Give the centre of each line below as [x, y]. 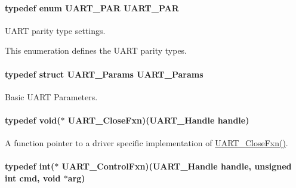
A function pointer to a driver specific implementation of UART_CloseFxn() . [147, 143]
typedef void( [33, 120]
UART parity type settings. [55, 30]
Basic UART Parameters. [51, 96]
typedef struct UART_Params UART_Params [104, 74]
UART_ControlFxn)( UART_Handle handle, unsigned [177, 166]
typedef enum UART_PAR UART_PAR [92, 7]
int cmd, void [33, 178]
